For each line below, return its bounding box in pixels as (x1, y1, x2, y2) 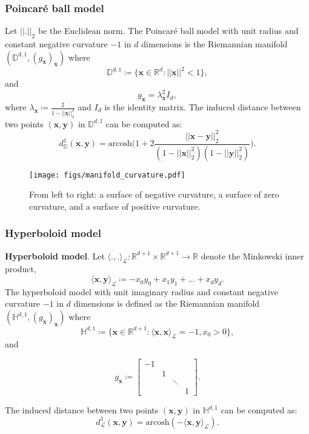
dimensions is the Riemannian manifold (141, 38, 288, 50)
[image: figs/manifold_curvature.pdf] (29, 170, 185, 179)
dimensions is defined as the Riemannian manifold (73, 297, 260, 310)
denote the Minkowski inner (201, 249, 304, 262)
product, (5, 262, 36, 275)
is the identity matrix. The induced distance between (104, 101, 301, 113)
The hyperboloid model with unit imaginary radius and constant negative (5, 285, 279, 298)
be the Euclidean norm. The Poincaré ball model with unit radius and (38, 24, 299, 37)
